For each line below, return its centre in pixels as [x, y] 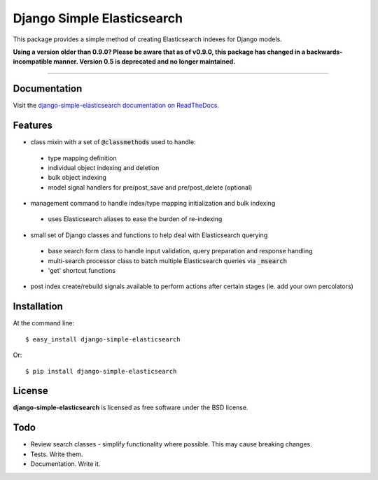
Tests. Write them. [57, 454]
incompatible [33, 62]
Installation [38, 307]
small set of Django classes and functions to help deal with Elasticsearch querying [149, 235]
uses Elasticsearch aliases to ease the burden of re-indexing [135, 219]
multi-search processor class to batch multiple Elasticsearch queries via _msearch [167, 261]
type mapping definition [82, 158]
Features [33, 126]
